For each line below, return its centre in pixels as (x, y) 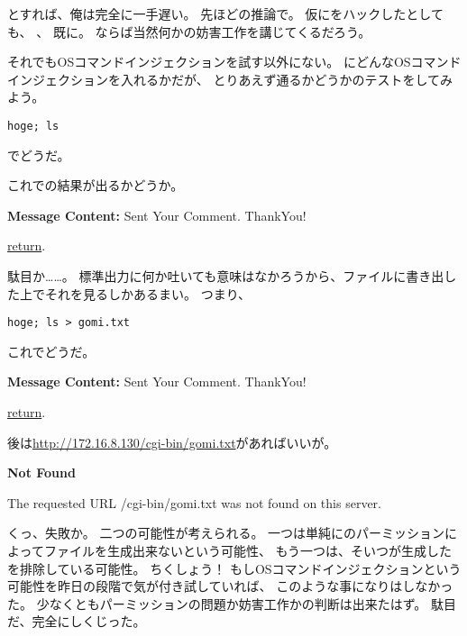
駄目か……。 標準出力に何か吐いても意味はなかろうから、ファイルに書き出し (232, 276)
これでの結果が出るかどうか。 (96, 185)
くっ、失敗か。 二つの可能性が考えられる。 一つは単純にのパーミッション (226, 533)
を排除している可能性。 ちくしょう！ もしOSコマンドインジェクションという (234, 568)
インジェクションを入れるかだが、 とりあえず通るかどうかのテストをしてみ (230, 79)
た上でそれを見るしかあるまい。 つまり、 (129, 293)
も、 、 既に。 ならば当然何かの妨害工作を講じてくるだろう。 (189, 31)
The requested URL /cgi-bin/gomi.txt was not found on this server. (194, 502)
